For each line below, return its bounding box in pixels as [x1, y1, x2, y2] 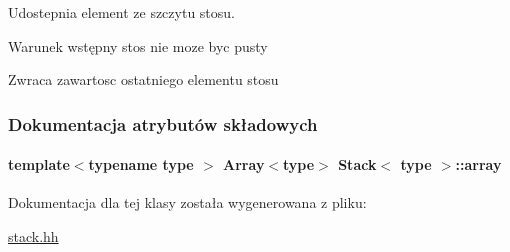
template [8, 154, 70, 175]
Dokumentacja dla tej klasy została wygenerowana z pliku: [8, 192, 367, 213]
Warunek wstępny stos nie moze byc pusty [8, 35, 268, 56]
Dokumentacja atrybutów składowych [8, 111, 318, 136]
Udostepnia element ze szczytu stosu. [8, 2, 235, 22]
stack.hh [8, 226, 59, 247]
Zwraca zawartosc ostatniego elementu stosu [8, 69, 279, 90]
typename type [88, 154, 194, 175]
